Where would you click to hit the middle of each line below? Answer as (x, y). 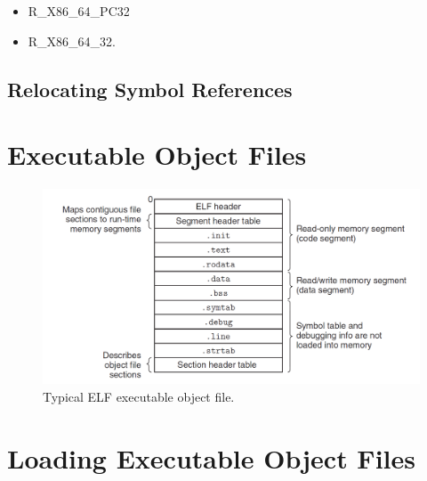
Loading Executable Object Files (211, 457)
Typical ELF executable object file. (139, 396)
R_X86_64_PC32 (79, 11)
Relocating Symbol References (150, 89)
